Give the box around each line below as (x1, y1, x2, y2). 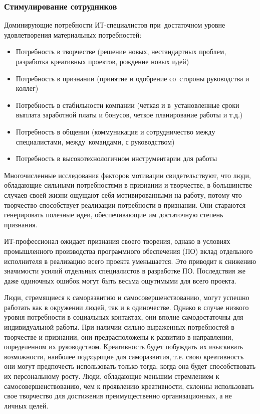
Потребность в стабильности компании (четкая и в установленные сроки (16, 99, 239, 110)
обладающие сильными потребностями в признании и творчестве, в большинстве (4, 180, 252, 190)
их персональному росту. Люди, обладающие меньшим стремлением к (4, 371, 219, 381)
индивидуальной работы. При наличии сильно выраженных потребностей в (4, 322, 234, 332)
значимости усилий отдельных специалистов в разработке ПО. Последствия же (4, 265, 245, 276)
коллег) (16, 83, 39, 93)
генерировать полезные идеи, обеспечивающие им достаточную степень (4, 209, 223, 220)
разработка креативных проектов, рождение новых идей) (16, 56, 189, 66)
